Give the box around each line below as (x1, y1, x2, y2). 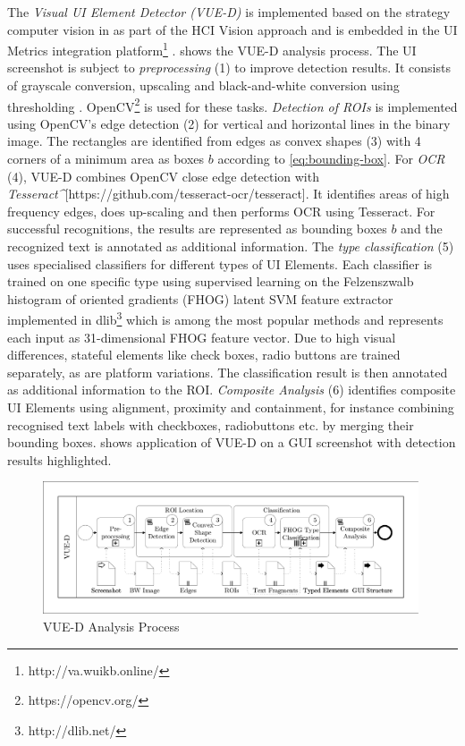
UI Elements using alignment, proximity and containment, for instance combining (7, 398, 454, 417)
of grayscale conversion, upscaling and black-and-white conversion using (7, 76, 400, 95)
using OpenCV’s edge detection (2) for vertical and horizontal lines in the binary (7, 114, 451, 132)
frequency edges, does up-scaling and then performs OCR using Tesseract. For (7, 201, 435, 220)
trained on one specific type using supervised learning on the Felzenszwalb (7, 272, 414, 291)
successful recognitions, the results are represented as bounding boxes (7, 219, 387, 238)
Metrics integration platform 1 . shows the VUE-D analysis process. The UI (7, 38, 417, 59)
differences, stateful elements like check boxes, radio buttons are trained (7, 345, 401, 364)
